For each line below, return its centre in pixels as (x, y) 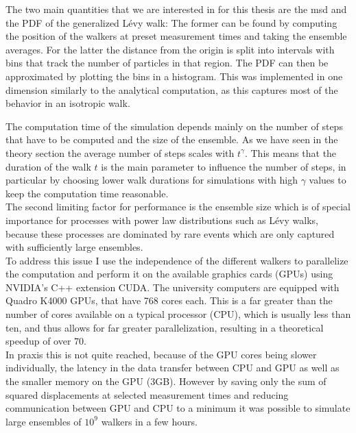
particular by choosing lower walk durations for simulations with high (152, 180)
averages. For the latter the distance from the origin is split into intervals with (170, 49)
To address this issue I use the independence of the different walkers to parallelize (177, 260)
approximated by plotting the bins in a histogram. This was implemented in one (174, 76)
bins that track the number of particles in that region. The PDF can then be (167, 63)
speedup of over (38, 341)
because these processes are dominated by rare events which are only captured (170, 233)
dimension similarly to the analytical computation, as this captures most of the (172, 89)
